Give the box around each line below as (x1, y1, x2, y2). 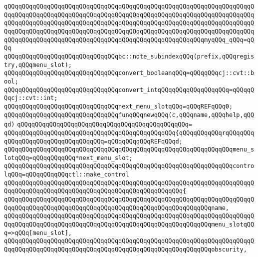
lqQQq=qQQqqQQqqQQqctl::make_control (4, 171, 129, 178)
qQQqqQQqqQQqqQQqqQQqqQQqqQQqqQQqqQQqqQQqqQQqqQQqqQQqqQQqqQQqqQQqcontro (4, 162, 255, 170)
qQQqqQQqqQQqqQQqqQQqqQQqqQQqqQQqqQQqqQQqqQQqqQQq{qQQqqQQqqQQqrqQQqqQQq (4, 129, 255, 136)
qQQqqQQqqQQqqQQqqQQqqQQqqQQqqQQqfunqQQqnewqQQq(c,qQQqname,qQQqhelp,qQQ (4, 111, 255, 118)
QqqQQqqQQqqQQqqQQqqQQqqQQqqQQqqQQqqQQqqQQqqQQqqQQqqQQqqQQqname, (4, 204, 230, 211)
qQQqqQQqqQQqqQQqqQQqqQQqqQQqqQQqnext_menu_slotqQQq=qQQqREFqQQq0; (4, 102, 233, 110)
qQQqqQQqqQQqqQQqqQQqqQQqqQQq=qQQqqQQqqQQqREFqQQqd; (4, 137, 183, 145)
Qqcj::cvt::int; (4, 94, 58, 102)
